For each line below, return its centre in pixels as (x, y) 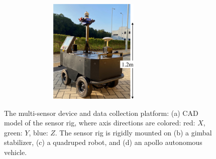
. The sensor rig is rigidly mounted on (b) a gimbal (133, 132)
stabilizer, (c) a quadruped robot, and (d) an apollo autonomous (103, 142)
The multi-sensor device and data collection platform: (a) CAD (101, 113)
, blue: (38, 132)
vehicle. (16, 152)
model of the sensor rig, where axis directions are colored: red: (100, 123)
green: (13, 132)
